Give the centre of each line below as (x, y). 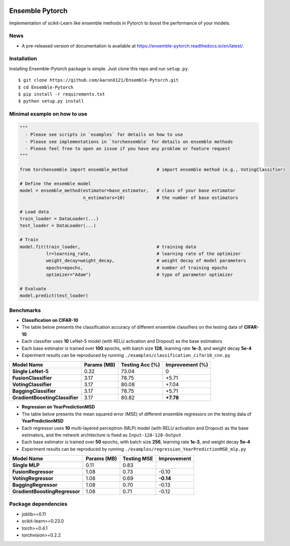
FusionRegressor (33, 472)
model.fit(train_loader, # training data (108, 247)
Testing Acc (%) (141, 365)
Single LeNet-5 (30, 371)
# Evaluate (33, 289)
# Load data (34, 212)
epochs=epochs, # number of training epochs (137, 267)
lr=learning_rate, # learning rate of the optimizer (143, 253)
